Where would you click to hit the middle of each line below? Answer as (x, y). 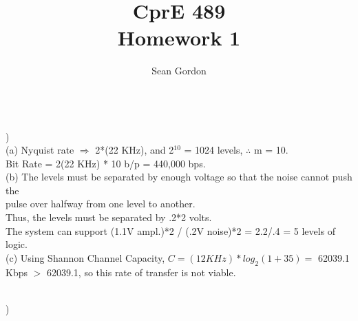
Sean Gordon (179, 71)
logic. (17, 244)
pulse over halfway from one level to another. (101, 204)
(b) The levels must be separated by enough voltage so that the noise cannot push (179, 177)
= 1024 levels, (213, 150)
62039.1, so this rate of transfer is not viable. (141, 272)
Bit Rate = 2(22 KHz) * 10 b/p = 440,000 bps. (106, 163)
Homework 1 (179, 38)
